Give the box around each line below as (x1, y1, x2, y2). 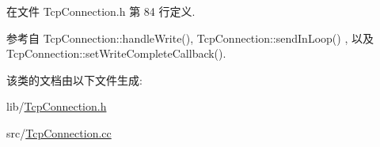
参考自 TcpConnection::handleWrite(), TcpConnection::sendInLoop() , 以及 (6, 29, 374, 46)
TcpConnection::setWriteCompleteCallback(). (6, 45, 226, 62)
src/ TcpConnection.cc (6, 124, 112, 141)
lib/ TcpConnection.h (6, 98, 107, 115)
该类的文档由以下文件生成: (6, 71, 142, 88)
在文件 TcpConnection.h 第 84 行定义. (6, 3, 196, 19)
